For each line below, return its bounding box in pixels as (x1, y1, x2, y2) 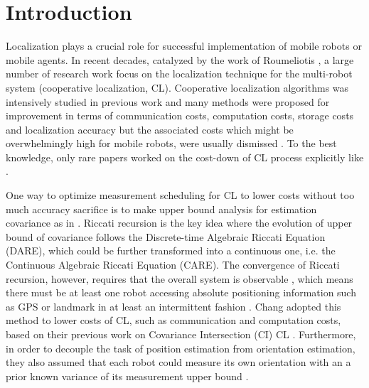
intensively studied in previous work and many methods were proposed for (6, 94, 330, 109)
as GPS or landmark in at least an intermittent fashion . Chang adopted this (6, 298, 341, 313)
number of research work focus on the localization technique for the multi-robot (6, 66, 353, 81)
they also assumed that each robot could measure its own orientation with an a (6, 355, 351, 370)
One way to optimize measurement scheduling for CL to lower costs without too (6, 188, 355, 203)
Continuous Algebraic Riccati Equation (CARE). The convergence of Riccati (6, 257, 340, 272)
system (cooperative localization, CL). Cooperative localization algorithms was (6, 80, 349, 95)
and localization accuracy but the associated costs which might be (6, 122, 294, 136)
